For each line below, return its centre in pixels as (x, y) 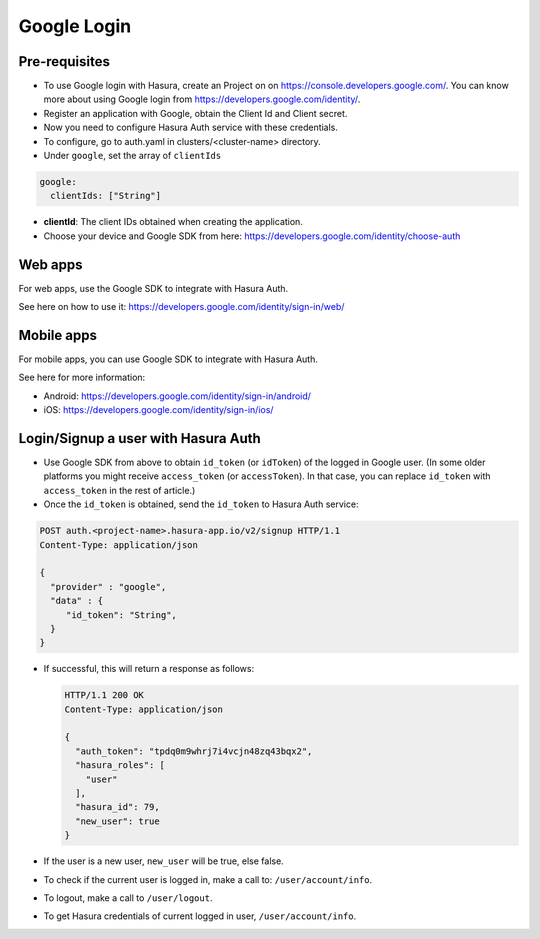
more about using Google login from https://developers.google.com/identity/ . (202, 99)
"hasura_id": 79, (117, 807)
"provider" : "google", (108, 586)
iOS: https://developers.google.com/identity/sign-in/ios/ (158, 410)
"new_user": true (117, 821)
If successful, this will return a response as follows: (149, 669)
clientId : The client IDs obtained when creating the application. (173, 222)
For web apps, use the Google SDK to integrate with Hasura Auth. (153, 288)
